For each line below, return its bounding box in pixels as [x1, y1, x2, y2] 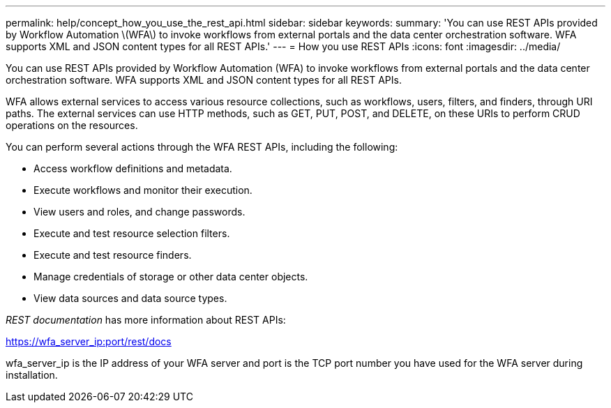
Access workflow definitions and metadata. [33, 163, 232, 174]
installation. [6, 369, 58, 381]
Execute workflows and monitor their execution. [33, 184, 252, 196]
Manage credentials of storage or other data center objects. [33, 271, 308, 282]
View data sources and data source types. [33, 292, 227, 304]
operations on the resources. [6, 119, 138, 131]
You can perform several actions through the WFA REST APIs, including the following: [6, 141, 398, 153]
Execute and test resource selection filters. [33, 227, 230, 239]
